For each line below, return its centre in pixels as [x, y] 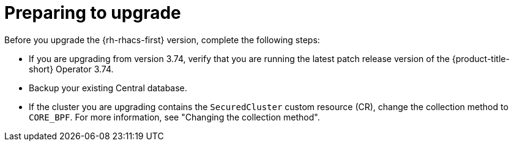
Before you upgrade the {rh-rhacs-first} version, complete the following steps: [162, 40]
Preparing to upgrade [93, 13]
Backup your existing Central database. [108, 88]
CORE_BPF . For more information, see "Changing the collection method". [174, 117]
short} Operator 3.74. [71, 69]
